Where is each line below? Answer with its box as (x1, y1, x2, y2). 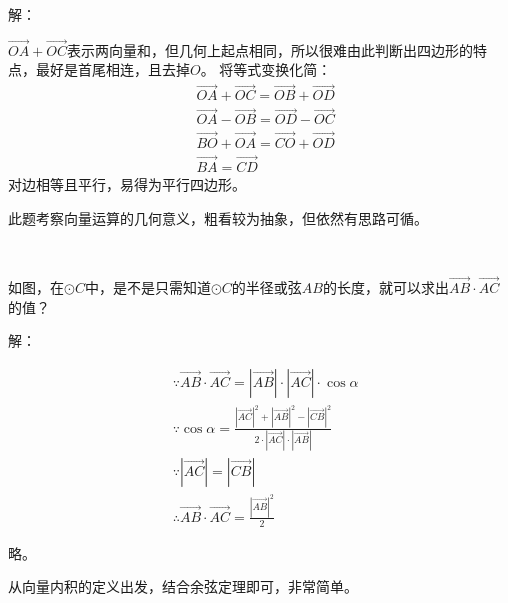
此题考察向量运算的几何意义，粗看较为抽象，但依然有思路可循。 (8, 207, 428, 228)
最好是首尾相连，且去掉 (35, 59, 190, 80)
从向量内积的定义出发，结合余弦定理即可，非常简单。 (8, 576, 358, 597)
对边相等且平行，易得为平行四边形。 (8, 174, 246, 194)
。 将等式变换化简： (200, 59, 332, 80)
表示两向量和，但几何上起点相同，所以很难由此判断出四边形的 (67, 39, 474, 60)
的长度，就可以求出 (322, 277, 449, 297)
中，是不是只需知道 (84, 277, 211, 297)
